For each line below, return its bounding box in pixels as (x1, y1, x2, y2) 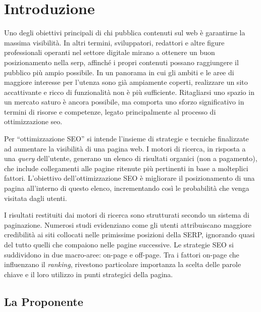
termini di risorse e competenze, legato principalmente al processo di (4, 106, 216, 117)
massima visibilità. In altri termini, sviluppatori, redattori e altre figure (4, 37, 225, 47)
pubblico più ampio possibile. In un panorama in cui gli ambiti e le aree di (4, 67, 234, 77)
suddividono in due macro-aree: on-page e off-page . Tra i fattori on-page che (4, 249, 239, 259)
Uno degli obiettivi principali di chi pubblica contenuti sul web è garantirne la (4, 27, 245, 38)
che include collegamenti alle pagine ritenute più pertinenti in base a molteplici (4, 163, 248, 173)
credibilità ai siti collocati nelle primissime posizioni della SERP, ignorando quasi (4, 229, 255, 240)
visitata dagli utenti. (4, 192, 67, 203)
